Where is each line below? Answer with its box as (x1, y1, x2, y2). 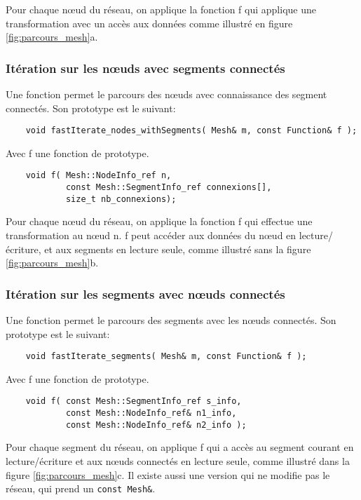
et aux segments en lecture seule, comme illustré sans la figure (44, 241, 311, 256)
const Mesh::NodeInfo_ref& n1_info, (65, 408, 237, 419)
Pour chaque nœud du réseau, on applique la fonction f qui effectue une (6, 214, 313, 229)
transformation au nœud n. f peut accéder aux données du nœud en (6, 228, 297, 242)
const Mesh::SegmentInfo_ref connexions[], (65, 182, 272, 193)
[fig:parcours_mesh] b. (6, 255, 99, 270)
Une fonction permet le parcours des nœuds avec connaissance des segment (6, 87, 327, 101)
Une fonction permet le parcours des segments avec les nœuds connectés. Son (6, 313, 336, 327)
